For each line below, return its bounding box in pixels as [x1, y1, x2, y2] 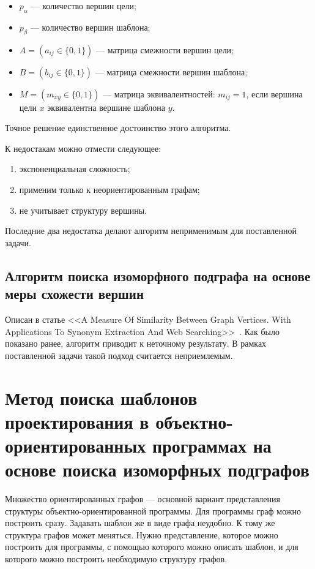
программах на [152, 432, 272, 458]
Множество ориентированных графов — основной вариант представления [5, 492, 280, 505]
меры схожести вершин [5, 284, 144, 303]
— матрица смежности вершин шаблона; [95, 65, 248, 78]
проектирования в [5, 409, 149, 434]
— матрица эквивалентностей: [103, 87, 215, 100]
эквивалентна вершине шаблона [47, 100, 166, 113]
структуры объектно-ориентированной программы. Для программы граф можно [5, 504, 302, 517]
